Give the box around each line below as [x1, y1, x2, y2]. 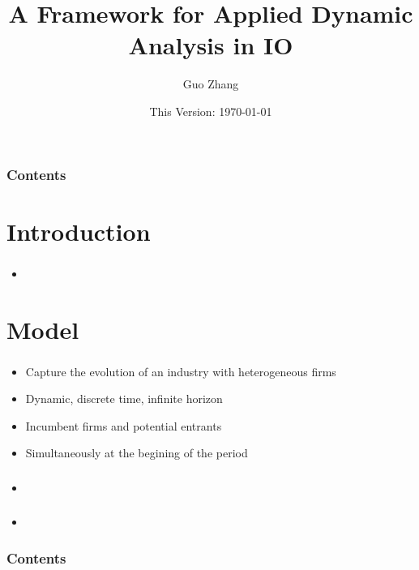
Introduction [6, 214, 151, 247]
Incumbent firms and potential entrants [25, 417, 222, 434]
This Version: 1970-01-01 [149, 102, 272, 119]
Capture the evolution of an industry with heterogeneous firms [25, 362, 336, 379]
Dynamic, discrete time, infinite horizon [25, 390, 223, 407]
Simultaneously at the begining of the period [25, 444, 248, 461]
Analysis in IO [128, 28, 293, 62]
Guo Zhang [182, 75, 239, 92]
